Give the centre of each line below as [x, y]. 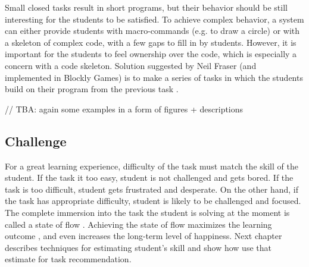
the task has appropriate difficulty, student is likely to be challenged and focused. [153, 201]
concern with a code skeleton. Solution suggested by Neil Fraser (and [131, 65]
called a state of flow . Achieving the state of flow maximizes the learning [138, 224]
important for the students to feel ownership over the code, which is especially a [151, 54]
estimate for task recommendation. [68, 259]
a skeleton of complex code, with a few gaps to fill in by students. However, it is [151, 42]
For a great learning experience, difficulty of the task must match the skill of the [152, 166]
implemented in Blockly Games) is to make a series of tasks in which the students [154, 77]
